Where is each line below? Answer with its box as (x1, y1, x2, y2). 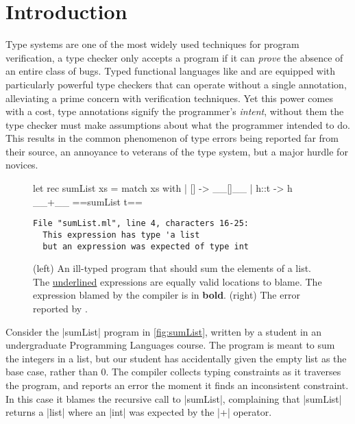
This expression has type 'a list (42, 229, 200, 240)
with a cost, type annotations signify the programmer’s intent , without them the (5, 104, 344, 119)
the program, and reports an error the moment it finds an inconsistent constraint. (5, 377, 349, 392)
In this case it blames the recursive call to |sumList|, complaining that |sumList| (5, 391, 342, 406)
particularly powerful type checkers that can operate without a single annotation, (5, 77, 347, 91)
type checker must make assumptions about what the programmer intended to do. (5, 117, 350, 132)
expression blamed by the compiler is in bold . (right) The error (33, 288, 300, 302)
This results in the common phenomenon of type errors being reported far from (5, 131, 339, 145)
